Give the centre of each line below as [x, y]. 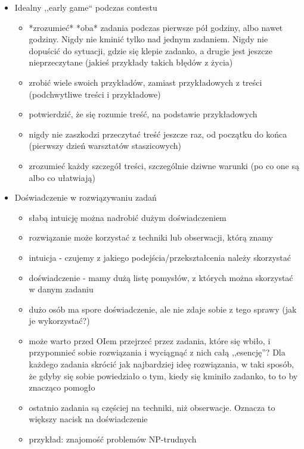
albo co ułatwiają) [62, 177]
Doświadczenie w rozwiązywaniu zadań [86, 197]
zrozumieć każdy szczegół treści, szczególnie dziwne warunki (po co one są [164, 165]
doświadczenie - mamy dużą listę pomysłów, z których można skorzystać [161, 277]
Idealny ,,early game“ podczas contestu [86, 7]
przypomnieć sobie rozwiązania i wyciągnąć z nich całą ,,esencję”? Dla [157, 352]
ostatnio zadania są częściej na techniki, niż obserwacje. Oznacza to [152, 407]
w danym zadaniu [61, 289]
